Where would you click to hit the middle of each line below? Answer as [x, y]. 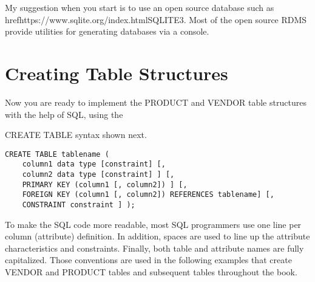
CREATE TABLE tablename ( [57, 154]
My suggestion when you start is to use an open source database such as [140, 7]
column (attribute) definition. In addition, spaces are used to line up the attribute [157, 236]
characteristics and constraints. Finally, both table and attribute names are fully [154, 248]
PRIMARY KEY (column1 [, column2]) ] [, [105, 184]
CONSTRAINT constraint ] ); [79, 205]
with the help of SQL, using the [64, 114]
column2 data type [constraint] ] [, [98, 174]
